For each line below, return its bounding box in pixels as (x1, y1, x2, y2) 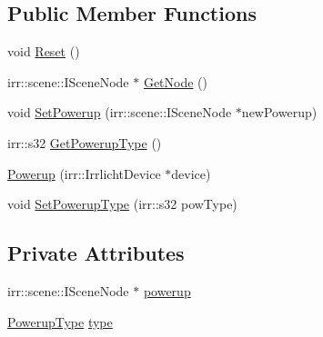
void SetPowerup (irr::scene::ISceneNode (7, 103, 232, 122)
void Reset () (7, 42, 80, 61)
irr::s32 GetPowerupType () (7, 133, 162, 152)
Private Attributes (7, 239, 185, 267)
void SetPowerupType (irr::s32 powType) (7, 194, 237, 213)
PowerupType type (7, 312, 113, 331)
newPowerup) (241, 103, 318, 122)
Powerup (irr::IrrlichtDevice (7, 164, 161, 183)
